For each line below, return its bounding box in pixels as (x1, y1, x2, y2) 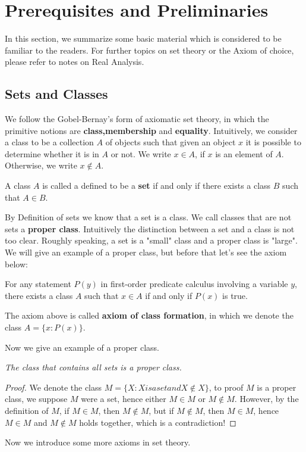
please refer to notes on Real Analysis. (5, 55, 144, 68)
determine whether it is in (5, 147, 99, 160)
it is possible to (245, 136, 301, 148)
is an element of (215, 147, 273, 160)
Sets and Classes (5, 85, 108, 103)
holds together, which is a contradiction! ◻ (79, 416, 236, 428)
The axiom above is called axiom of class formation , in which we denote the (5, 309, 294, 322)
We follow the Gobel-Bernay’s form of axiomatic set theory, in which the (5, 113, 269, 125)
